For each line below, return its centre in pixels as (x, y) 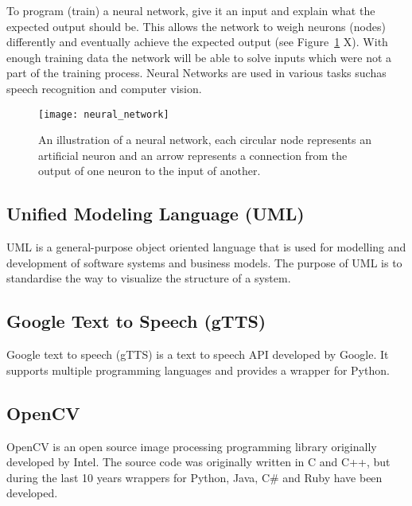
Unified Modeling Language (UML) (155, 214)
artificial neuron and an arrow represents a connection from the (193, 155)
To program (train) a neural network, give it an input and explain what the (191, 10)
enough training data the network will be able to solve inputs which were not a (199, 57)
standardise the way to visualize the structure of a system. (149, 278)
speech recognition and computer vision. (104, 88)
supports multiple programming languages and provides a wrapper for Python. (198, 370)
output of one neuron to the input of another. (150, 171)
